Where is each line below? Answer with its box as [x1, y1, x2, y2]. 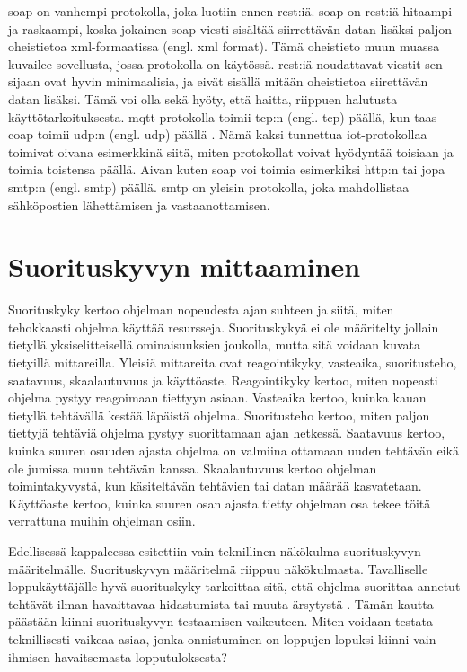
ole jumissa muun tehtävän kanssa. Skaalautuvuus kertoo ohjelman [8, 458, 377, 477]
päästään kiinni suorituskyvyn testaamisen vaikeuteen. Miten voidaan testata [8, 612, 434, 631]
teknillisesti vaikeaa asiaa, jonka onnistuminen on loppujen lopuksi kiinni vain [8, 629, 436, 648]
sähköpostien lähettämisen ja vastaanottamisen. [8, 195, 270, 214]
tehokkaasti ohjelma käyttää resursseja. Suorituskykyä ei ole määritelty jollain [8, 317, 439, 336]
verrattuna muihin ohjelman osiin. [8, 511, 196, 530]
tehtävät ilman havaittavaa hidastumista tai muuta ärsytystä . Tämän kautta [8, 594, 434, 613]
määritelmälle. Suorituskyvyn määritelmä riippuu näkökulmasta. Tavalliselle [8, 559, 428, 578]
